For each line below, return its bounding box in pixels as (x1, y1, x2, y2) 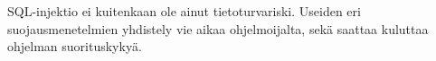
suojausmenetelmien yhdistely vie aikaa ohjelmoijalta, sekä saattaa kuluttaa (7, 19, 429, 38)
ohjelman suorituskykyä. (7, 37, 142, 56)
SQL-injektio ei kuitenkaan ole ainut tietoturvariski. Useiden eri (7, 2, 361, 20)
